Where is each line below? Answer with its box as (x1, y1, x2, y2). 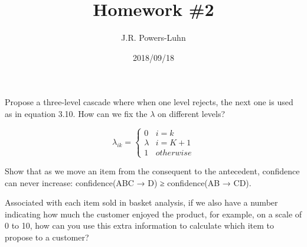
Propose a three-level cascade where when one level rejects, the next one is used (5, 96, 293, 108)
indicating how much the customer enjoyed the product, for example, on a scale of (5, 207, 302, 220)
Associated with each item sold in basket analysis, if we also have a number (5, 196, 278, 209)
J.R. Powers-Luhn (121, 31, 186, 44)
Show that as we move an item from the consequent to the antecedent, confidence (5, 165, 300, 177)
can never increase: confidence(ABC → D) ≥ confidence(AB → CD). (5, 176, 252, 188)
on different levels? (158, 107, 226, 119)
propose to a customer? (5, 231, 89, 243)
